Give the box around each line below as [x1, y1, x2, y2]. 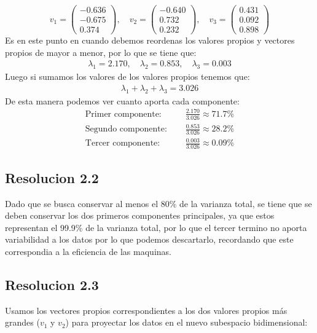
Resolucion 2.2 [5, 168, 99, 187]
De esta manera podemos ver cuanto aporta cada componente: [5, 94, 240, 107]
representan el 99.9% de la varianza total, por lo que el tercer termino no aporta [5, 221, 307, 233]
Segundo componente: [85, 125, 167, 134]
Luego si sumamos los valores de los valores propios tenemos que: [5, 70, 250, 83]
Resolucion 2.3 [5, 275, 99, 294]
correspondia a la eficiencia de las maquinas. [5, 245, 171, 257]
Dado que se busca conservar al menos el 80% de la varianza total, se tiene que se [5, 197, 312, 210]
